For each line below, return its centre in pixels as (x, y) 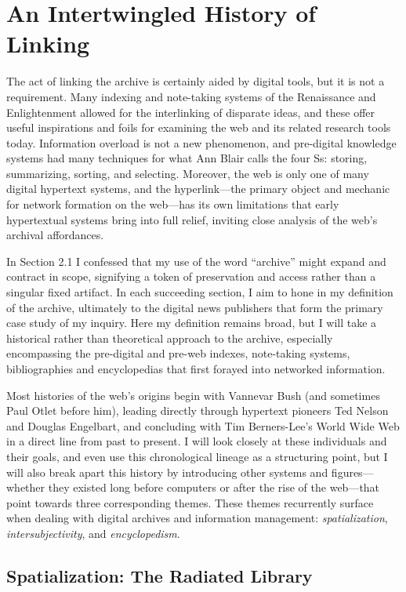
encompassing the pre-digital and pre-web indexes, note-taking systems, (178, 353)
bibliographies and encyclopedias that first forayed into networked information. (196, 369)
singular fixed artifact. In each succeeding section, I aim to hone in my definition (200, 292)
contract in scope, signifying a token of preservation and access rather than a (191, 276)
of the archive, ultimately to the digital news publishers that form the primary (195, 307)
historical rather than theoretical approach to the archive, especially (170, 338)
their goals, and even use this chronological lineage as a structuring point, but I (197, 456)
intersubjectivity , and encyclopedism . (93, 533)
